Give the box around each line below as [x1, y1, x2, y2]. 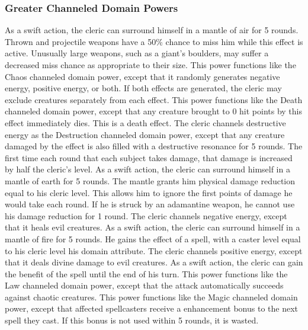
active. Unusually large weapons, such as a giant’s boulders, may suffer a [5, 47, 269, 59]
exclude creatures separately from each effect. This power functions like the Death [5, 93, 303, 105]
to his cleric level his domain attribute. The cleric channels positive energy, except [5, 244, 303, 257]
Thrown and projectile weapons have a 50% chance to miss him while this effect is [5, 35, 303, 47]
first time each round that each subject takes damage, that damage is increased [5, 151, 293, 164]
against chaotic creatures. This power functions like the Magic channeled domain [5, 290, 298, 303]
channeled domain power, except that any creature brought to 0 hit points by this [5, 105, 302, 117]
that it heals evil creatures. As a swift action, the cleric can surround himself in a [5, 221, 300, 233]
